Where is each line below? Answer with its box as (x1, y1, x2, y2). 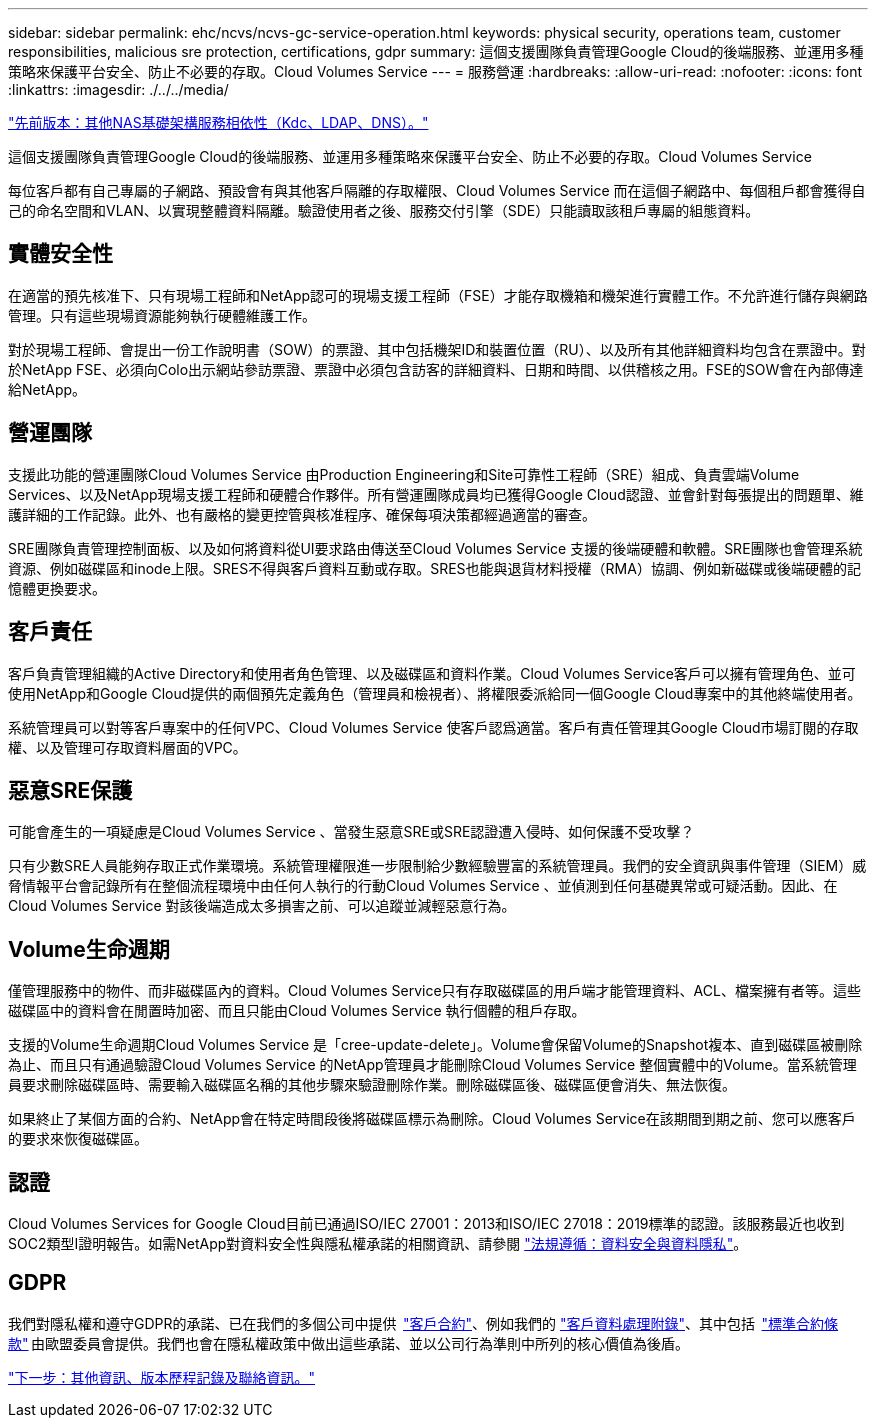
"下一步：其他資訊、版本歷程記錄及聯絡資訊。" (8, 1368, 316, 1386)
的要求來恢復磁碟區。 (8, 1130, 148, 1148)
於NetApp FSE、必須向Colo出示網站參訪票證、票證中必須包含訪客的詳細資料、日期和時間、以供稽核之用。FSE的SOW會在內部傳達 (8, 360, 864, 378)
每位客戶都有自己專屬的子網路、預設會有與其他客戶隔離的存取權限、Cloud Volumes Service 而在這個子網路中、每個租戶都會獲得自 (8, 182, 866, 199)
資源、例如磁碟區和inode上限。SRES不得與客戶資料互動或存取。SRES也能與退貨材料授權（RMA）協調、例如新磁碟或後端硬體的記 (8, 559, 861, 577)
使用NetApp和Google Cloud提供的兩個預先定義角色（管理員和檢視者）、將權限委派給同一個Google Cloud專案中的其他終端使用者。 (8, 684, 862, 702)
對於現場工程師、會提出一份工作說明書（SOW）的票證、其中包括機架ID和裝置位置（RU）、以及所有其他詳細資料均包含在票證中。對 (8, 340, 866, 358)
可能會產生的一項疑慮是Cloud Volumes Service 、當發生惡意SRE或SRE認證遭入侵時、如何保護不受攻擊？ (8, 823, 695, 841)
